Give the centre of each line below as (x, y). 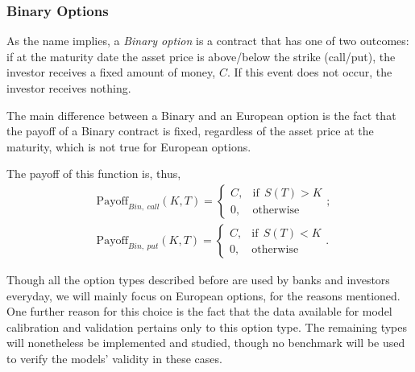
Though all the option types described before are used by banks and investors (198, 280)
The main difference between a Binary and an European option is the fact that (201, 115)
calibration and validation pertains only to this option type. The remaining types (207, 327)
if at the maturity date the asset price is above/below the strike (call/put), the (201, 56)
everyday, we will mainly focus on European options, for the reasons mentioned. (203, 295)
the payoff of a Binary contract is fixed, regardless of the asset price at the (190, 131)
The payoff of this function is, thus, (94, 174)
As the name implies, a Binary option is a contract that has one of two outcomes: (208, 41)
